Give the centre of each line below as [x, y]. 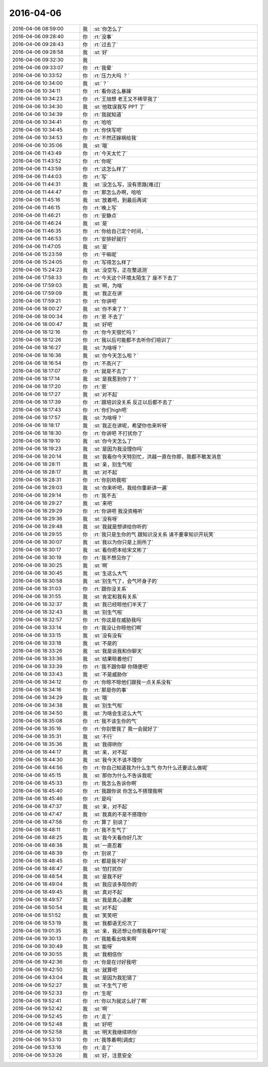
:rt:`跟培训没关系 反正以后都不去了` [134, 402]
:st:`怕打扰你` [109, 868]
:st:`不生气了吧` [111, 985]
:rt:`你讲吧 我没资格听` [119, 511]
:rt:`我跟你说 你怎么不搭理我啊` [129, 791]
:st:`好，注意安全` [114, 1055]
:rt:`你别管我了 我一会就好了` [126, 729]
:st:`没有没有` [109, 636]
